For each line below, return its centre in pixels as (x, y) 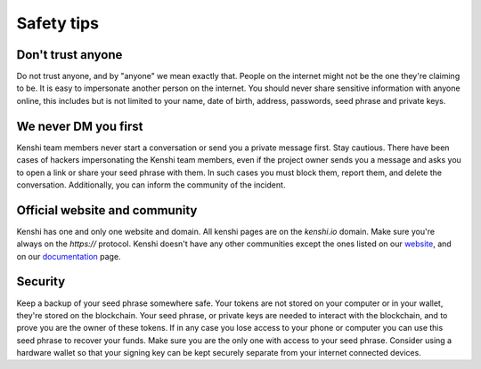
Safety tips (58, 23)
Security (41, 281)
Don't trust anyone (69, 55)
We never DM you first (80, 126)
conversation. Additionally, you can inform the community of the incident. (151, 184)
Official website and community (107, 210)
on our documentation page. (69, 256)
